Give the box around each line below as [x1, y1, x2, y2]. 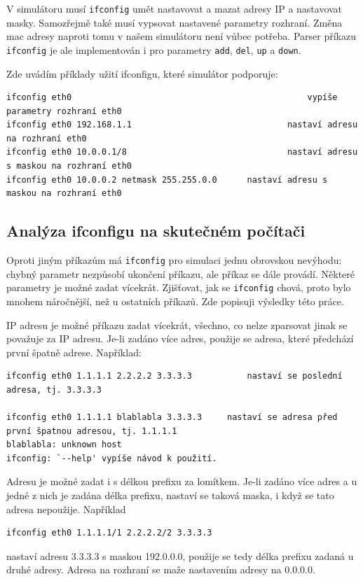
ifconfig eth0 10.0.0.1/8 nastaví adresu [6, 147, 358, 157]
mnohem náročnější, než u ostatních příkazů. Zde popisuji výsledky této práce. [6, 293, 344, 308]
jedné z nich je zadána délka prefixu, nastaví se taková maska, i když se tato [6, 488, 334, 503]
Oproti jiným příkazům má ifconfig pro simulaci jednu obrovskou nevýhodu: [6, 253, 342, 267]
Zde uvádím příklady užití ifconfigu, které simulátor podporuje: [6, 66, 278, 80]
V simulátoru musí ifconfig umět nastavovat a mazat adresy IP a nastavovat [6, 1, 343, 15]
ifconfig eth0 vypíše [6, 92, 338, 103]
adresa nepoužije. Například [6, 501, 126, 516]
